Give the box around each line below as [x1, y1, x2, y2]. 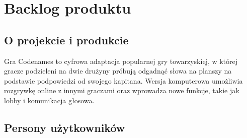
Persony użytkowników [4, 119, 125, 135]
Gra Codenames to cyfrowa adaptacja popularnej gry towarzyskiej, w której [4, 55, 238, 66]
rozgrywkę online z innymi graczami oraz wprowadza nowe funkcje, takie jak [4, 85, 239, 96]
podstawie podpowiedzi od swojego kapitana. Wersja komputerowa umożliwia [4, 75, 243, 86]
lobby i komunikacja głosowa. [4, 95, 95, 105]
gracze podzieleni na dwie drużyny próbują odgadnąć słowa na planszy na [4, 65, 232, 76]
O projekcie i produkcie [4, 32, 129, 47]
